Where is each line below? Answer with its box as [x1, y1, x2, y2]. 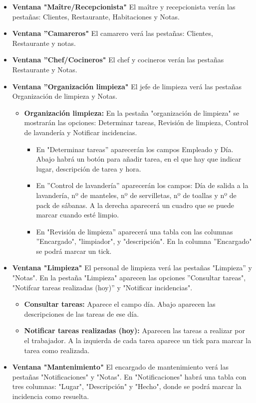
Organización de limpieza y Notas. [12, 91, 117, 101]
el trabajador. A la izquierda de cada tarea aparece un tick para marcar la [24, 335, 252, 346]
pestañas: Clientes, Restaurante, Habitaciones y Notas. [12, 11, 180, 21]
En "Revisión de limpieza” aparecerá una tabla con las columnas [36, 226, 233, 236]
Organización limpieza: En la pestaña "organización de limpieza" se [24, 107, 240, 118]
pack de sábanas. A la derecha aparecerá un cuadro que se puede [36, 200, 235, 210]
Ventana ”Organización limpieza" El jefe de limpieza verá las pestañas [12, 81, 242, 91]
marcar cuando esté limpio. [36, 209, 119, 220]
